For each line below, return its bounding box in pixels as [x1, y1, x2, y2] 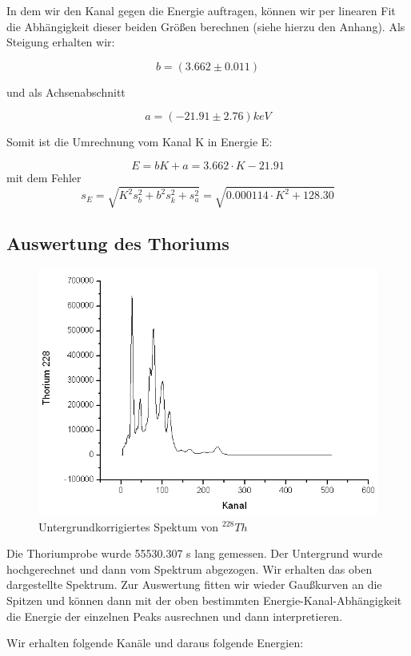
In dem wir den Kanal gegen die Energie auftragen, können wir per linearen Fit [6, 2, 396, 18]
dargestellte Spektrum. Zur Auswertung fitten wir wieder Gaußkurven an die [6, 576, 382, 593]
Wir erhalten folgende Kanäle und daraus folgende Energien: [6, 634, 304, 651]
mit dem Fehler [6, 169, 82, 185]
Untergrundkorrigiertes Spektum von [38, 518, 219, 535]
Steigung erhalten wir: [6, 34, 115, 50]
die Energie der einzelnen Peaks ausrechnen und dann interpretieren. [6, 607, 343, 624]
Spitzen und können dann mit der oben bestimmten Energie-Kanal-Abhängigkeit [6, 591, 402, 608]
